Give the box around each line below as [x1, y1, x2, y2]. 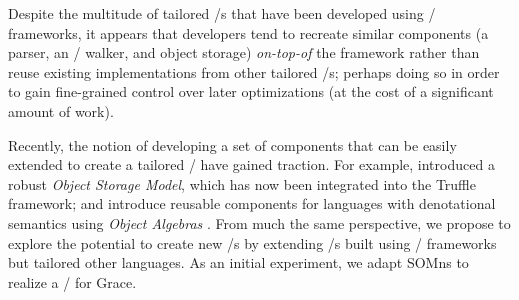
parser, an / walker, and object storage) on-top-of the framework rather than [8, 42, 480, 63]
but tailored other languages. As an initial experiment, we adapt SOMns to [8, 252, 469, 273]
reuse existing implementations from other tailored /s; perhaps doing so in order [8, 61, 500, 82]
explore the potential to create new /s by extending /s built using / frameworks [8, 232, 497, 253]
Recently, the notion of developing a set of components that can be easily [8, 134, 457, 155]
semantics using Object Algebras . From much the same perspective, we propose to [8, 212, 511, 233]
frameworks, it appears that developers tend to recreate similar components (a [8, 22, 489, 43]
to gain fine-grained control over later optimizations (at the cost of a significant [8, 81, 494, 102]
